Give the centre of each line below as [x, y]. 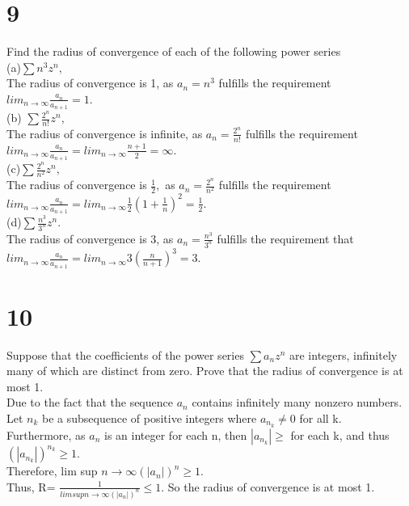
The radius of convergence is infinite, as [105, 133]
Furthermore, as [46, 434]
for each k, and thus [340, 434]
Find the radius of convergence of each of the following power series [174, 51]
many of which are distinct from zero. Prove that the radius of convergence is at [205, 371]
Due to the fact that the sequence [90, 402]
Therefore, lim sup [52, 471]
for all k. [320, 418]
